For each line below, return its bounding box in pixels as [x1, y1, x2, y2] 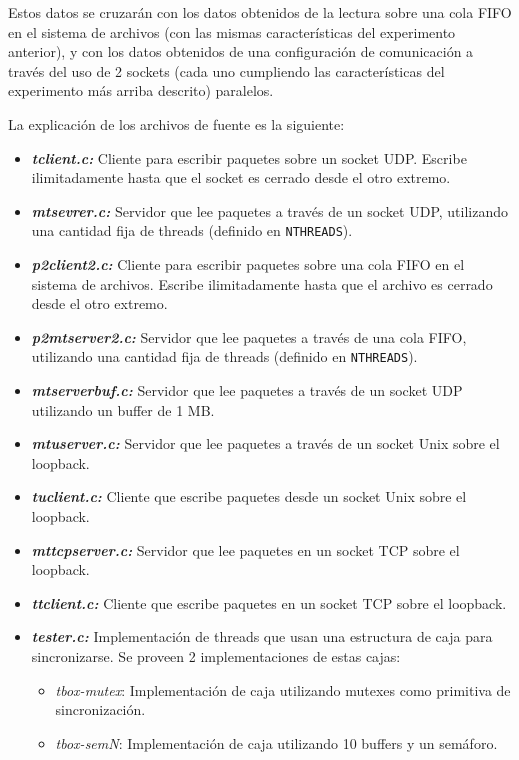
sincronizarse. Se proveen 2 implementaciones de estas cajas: [31, 645, 401, 666]
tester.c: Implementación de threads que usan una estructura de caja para [31, 626, 493, 647]
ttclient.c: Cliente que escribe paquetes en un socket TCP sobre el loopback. [31, 592, 507, 613]
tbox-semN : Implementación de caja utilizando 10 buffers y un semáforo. [55, 732, 498, 753]
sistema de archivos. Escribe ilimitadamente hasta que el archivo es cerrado [31, 273, 493, 294]
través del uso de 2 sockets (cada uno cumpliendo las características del [8, 60, 445, 81]
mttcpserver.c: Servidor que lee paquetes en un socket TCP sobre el [31, 539, 460, 560]
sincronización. [55, 699, 146, 720]
